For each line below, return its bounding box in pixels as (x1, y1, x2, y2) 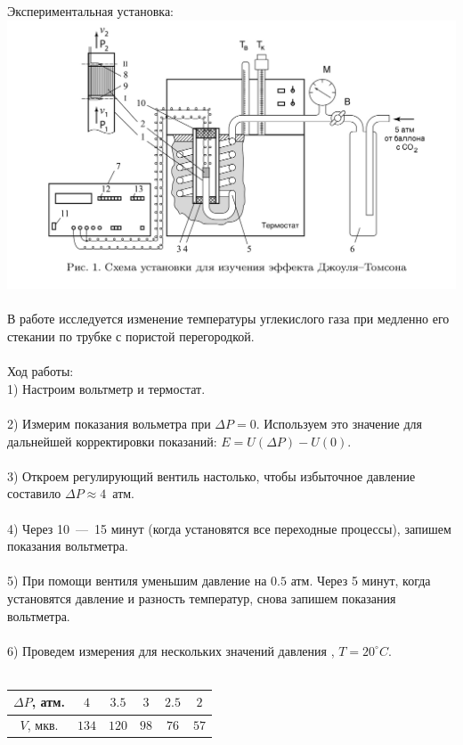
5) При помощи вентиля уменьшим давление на (7, 571, 267, 590)
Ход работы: (7, 362, 74, 381)
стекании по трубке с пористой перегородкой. (7, 327, 255, 346)
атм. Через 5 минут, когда (290, 571, 431, 590)
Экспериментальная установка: (7, 2, 174, 20)
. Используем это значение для (256, 414, 422, 433)
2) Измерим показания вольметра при (7, 414, 211, 433)
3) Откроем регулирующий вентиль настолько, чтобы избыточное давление (7, 466, 416, 485)
